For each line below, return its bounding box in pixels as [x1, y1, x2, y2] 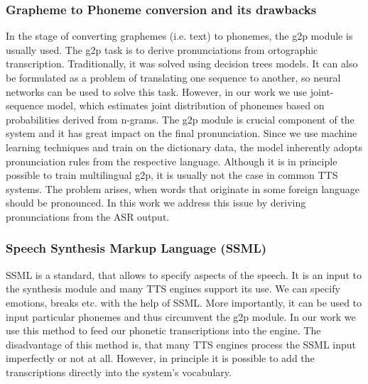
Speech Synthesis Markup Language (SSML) [6, 239, 267, 257]
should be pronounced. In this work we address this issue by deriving [6, 195, 306, 210]
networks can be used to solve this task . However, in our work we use [6, 84, 308, 99]
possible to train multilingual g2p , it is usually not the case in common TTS [6, 168, 338, 182]
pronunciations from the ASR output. [6, 209, 170, 224]
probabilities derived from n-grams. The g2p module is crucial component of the [6, 111, 355, 126]
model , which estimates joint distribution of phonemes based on [47, 98, 325, 113]
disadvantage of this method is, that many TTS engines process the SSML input [6, 336, 357, 351]
